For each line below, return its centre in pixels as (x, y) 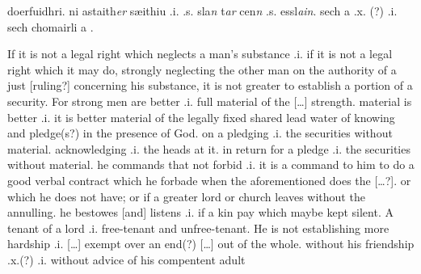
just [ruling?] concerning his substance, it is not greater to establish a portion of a (210, 85)
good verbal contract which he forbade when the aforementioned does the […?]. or (209, 180)
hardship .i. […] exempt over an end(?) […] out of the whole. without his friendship (211, 244)
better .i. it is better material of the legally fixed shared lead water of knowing (201, 117)
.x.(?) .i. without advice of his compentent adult (126, 259)
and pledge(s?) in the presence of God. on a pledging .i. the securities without (200, 133)
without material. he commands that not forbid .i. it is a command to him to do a (211, 164)
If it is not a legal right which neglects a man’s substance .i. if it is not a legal (200, 54)
